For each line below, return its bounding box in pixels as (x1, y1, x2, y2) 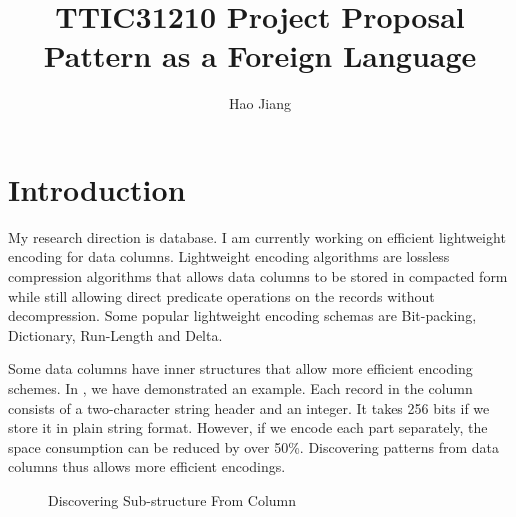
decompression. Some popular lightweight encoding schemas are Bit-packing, (8, 305, 477, 326)
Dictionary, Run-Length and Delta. (8, 324, 223, 345)
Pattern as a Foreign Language (43, 35, 477, 76)
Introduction (8, 168, 186, 209)
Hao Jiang (228, 93, 292, 114)
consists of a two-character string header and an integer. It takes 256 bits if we (8, 397, 490, 418)
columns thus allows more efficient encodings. (8, 456, 286, 477)
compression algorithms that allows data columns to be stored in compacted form (8, 266, 508, 287)
